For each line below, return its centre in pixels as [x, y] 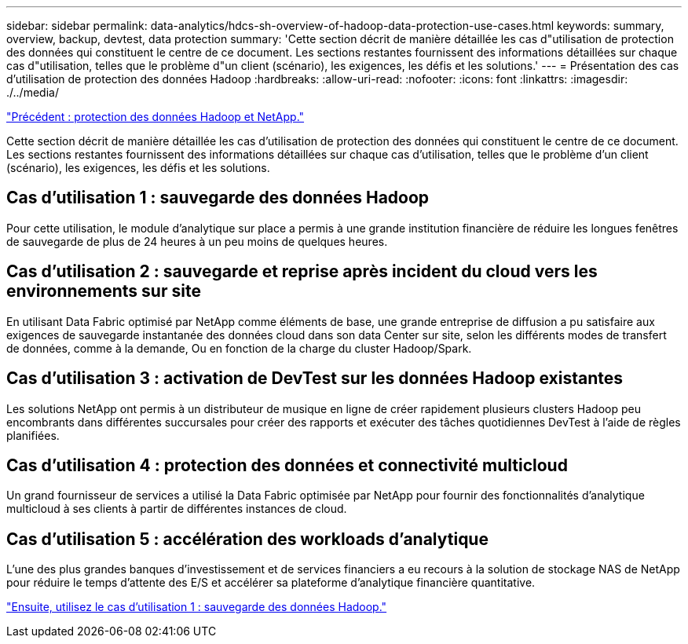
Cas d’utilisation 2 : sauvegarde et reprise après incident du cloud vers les [302, 272]
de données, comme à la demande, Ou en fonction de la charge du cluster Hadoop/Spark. [239, 348]
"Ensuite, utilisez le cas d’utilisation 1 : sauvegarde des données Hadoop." [197, 607]
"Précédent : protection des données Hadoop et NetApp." [156, 117]
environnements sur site [104, 291]
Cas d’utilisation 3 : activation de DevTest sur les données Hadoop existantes [315, 379]
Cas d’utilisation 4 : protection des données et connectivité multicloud [287, 465]
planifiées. [33, 435]
